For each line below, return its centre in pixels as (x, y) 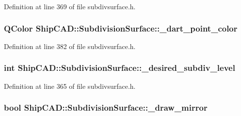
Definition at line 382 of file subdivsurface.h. (70, 46)
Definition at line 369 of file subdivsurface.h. (70, 6)
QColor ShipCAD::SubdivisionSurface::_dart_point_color (121, 28)
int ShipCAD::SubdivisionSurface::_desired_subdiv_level (120, 68)
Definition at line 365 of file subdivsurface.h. (70, 86)
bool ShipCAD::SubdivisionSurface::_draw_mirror (106, 108)
